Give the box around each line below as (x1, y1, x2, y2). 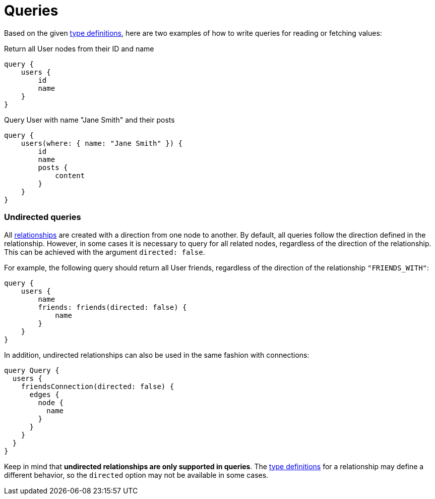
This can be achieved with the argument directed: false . (4, 247, 205, 256)
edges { (29, 390, 59, 399)
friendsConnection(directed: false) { (21, 382, 174, 391)
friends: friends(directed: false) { (38, 303, 187, 311)
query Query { (4, 366, 59, 374)
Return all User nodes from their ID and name (4, 44, 154, 53)
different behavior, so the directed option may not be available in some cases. (4, 470, 269, 479)
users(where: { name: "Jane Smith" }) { (21, 139, 183, 147)
